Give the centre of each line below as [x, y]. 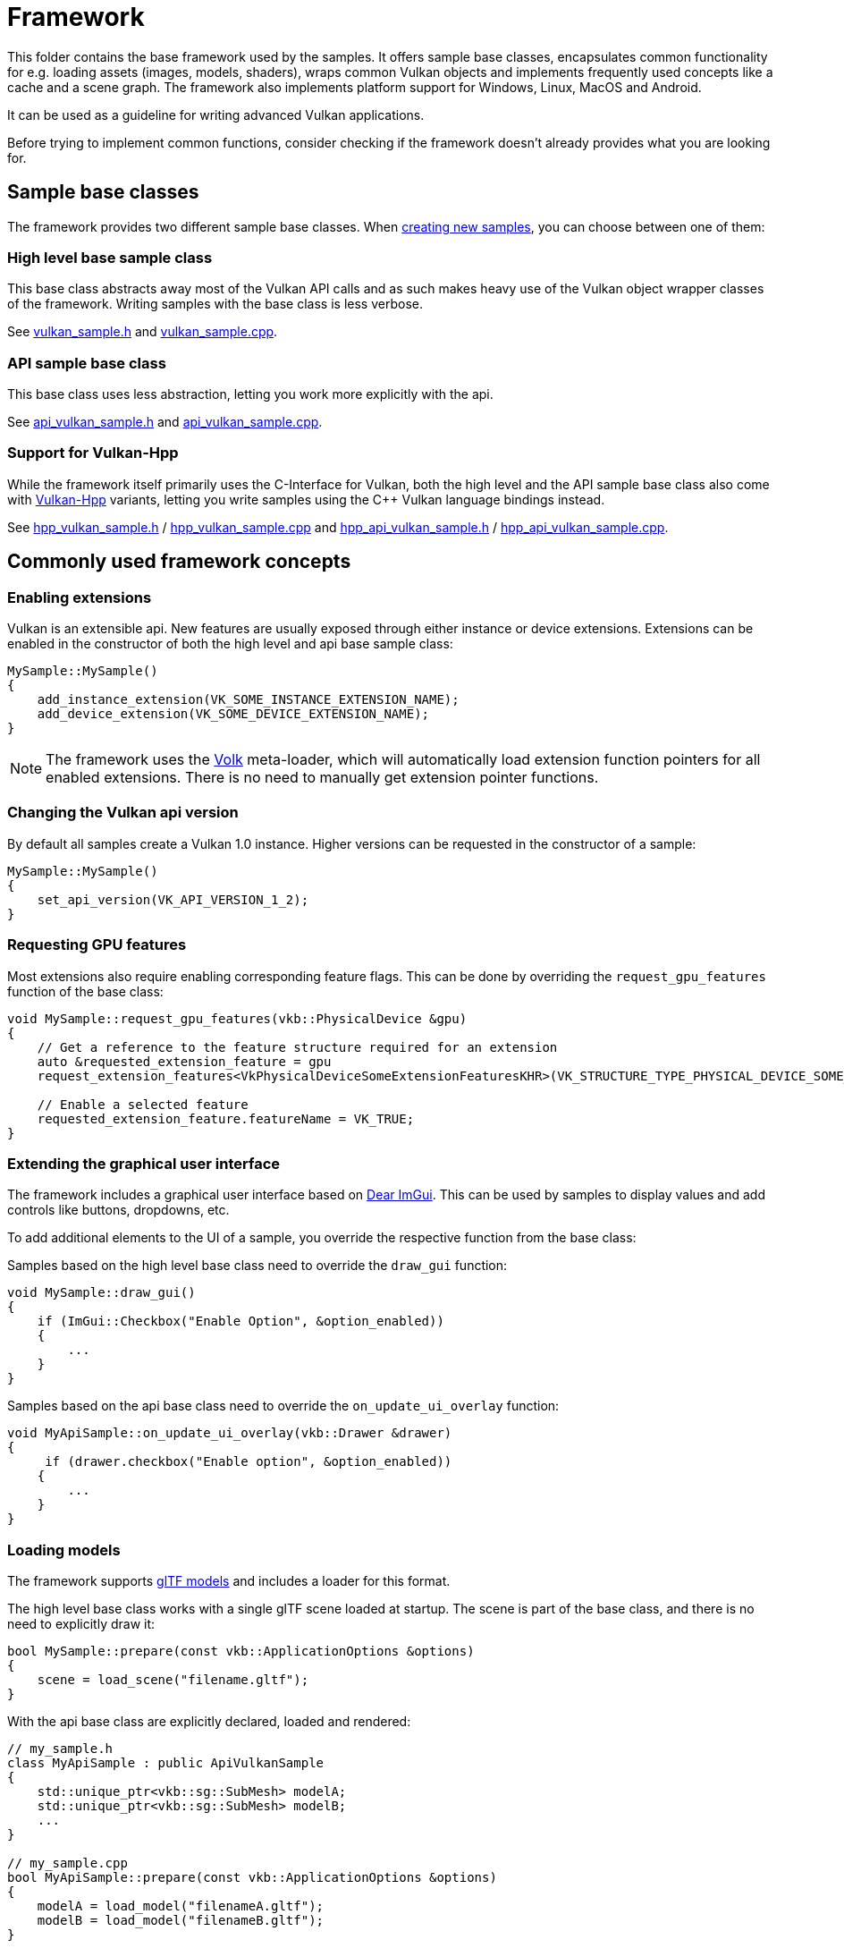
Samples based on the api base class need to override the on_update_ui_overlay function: [283, 1406]
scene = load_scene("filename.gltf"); [173, 1680]
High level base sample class [110, 257]
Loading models [64, 1550]
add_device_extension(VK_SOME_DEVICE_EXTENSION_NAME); [233, 714]
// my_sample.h [60, 1749]
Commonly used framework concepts [179, 562]
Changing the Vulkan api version [123, 813]
